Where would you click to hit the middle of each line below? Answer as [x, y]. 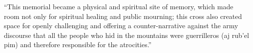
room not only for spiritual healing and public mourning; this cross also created [123, 16]
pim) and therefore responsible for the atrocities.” [78, 44]
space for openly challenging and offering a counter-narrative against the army [121, 26]
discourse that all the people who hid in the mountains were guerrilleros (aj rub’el [126, 35]
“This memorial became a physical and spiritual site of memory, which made [119, 6]
